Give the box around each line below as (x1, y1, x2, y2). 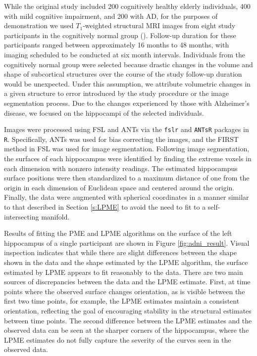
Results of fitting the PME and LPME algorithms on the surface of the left (4, 228, 232, 238)
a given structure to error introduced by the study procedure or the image (4, 88, 229, 98)
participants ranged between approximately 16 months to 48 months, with (4, 40, 229, 50)
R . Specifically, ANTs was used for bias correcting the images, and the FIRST (4, 133, 239, 144)
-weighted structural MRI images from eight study (83, 20, 236, 31)
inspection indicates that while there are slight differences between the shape (4, 247, 237, 258)
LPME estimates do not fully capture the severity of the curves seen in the (4, 334, 231, 345)
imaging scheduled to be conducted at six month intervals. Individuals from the (4, 49, 245, 59)
